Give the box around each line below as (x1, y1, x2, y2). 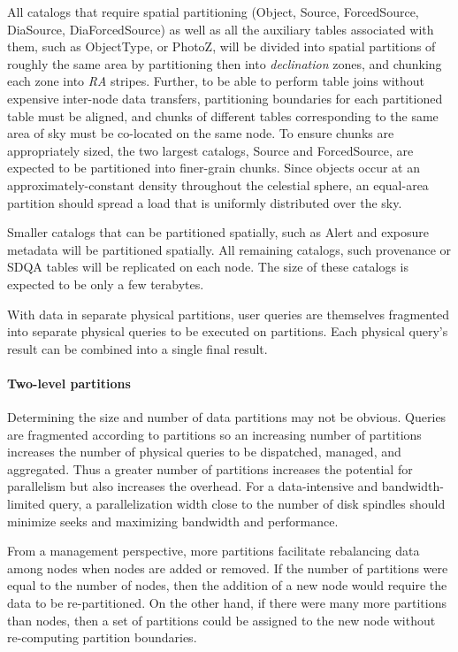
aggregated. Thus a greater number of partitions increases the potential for (7, 459, 413, 478)
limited (7, 495, 45, 513)
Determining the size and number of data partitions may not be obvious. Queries (7, 408, 447, 426)
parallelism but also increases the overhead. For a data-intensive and (7, 477, 378, 495)
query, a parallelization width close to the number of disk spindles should (49, 495, 446, 513)
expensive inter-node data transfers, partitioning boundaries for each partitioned (7, 88, 443, 107)
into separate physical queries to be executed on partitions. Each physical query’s (7, 322, 448, 341)
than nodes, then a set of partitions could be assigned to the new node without (7, 610, 436, 629)
